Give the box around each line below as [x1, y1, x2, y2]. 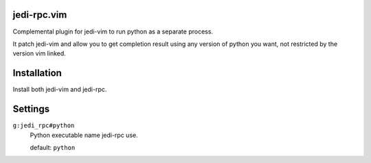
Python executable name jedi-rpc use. [30, 131, 138, 139]
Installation [12, 67, 62, 79]
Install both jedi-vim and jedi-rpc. [12, 86, 107, 94]
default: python [30, 143, 76, 151]
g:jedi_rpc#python [12, 122, 75, 129]
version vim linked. [12, 49, 67, 58]
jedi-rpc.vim [12, 9, 67, 21]
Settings [12, 103, 50, 115]
